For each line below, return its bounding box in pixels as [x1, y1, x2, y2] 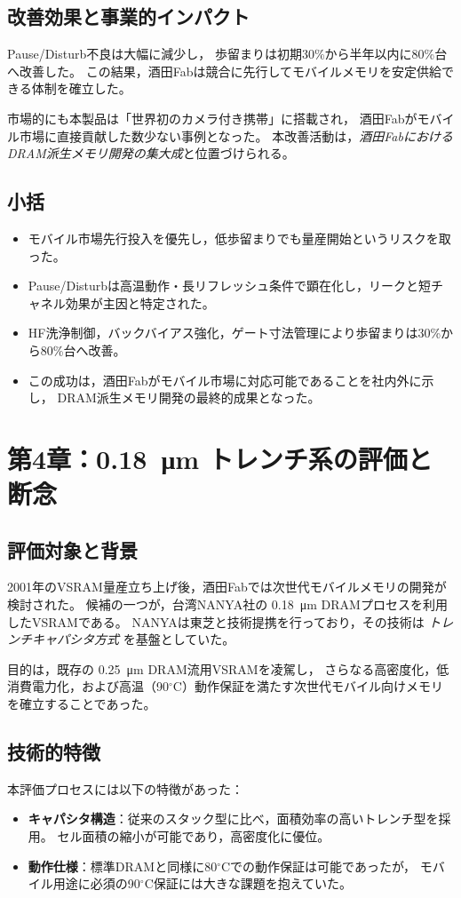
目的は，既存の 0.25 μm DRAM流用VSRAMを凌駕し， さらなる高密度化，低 [7, 659, 449, 678]
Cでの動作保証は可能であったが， [220, 856, 417, 875]
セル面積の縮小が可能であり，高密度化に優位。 [57, 827, 330, 846]
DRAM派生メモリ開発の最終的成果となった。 [57, 388, 321, 407]
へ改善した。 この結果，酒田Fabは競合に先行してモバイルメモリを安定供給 [7, 61, 442, 80]
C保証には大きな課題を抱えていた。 [144, 874, 353, 893]
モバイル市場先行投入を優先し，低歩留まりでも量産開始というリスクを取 [28, 228, 451, 247]
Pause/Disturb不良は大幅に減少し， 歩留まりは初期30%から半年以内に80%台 [7, 44, 448, 63]
